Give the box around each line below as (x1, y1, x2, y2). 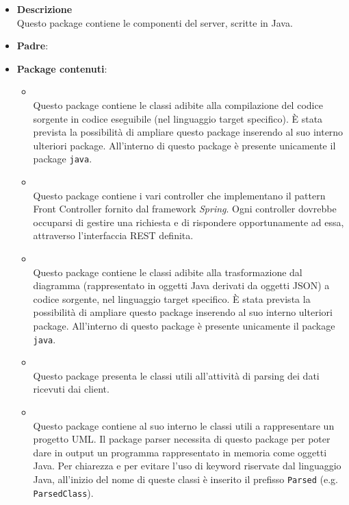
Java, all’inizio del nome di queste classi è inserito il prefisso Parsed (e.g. (33, 471, 338, 486)
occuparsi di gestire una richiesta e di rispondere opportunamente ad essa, (33, 214, 344, 229)
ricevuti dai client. (33, 382, 109, 396)
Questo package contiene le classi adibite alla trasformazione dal (33, 264, 302, 279)
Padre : (16, 38, 49, 53)
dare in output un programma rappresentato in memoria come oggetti (33, 445, 327, 459)
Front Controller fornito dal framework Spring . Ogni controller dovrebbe (33, 201, 337, 216)
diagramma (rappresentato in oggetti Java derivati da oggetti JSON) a (33, 278, 330, 293)
